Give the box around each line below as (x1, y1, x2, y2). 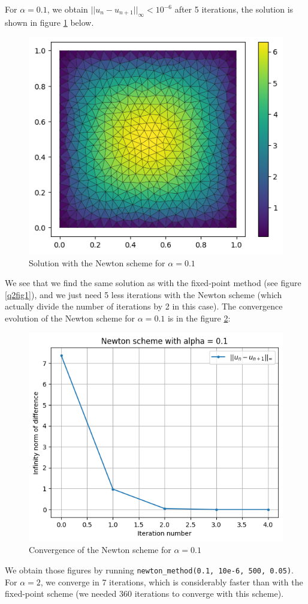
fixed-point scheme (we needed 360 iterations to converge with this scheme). (5, 587, 284, 600)
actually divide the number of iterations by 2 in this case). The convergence (5, 300, 283, 312)
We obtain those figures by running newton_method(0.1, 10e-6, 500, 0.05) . (5, 563, 294, 576)
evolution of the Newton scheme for (5, 311, 135, 324)
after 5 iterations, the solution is (174, 3, 294, 15)
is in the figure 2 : (167, 311, 231, 324)
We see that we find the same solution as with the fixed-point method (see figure (5, 277, 301, 289)
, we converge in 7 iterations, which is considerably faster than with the (40, 575, 303, 588)
